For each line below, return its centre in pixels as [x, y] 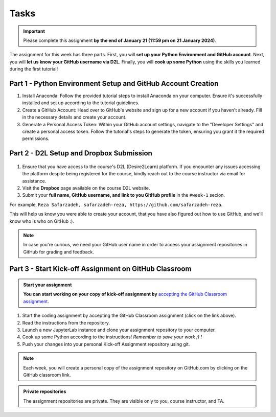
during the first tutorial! [34, 69]
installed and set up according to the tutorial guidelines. [81, 103]
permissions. [36, 138]
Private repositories [45, 391]
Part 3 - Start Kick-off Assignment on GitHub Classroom [100, 269]
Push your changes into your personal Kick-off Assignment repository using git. [106, 344]
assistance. [34, 181]
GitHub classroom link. [47, 375]
